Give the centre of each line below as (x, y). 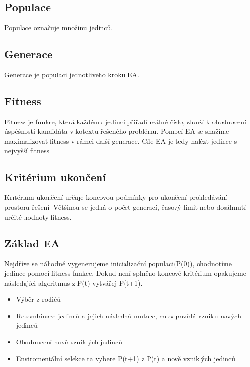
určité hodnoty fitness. (38, 216)
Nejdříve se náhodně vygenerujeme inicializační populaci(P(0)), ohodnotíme (118, 263)
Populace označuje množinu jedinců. (59, 28)
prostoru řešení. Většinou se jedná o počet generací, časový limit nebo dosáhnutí (125, 207)
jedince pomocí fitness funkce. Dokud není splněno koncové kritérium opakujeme (125, 273)
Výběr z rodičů (38, 299)
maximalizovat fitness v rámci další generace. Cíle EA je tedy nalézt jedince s (121, 140)
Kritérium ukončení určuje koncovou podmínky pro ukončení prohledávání (116, 197)
